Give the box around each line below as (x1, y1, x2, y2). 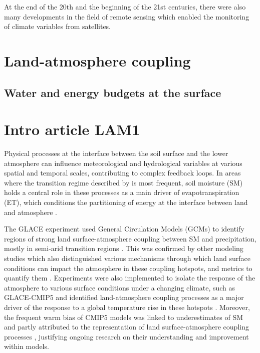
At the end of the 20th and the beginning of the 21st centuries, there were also (4, 1, 246, 11)
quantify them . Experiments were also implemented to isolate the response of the (4, 272, 255, 283)
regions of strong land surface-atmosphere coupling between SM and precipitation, (4, 233, 256, 243)
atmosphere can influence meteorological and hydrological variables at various (4, 157, 242, 168)
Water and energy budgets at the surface (4, 84, 221, 100)
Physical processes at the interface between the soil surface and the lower (4, 148, 228, 158)
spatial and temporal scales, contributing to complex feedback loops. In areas (4, 167, 241, 178)
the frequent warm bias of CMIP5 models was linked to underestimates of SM (4, 311, 243, 322)
